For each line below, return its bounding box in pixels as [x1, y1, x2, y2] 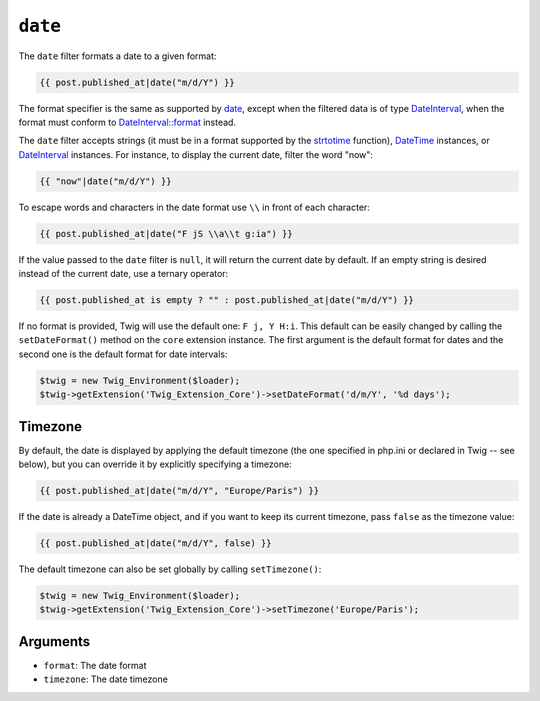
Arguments [18, 633, 91, 650]
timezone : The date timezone [43, 673, 169, 685]
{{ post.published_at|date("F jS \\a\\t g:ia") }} [39, 228, 294, 239]
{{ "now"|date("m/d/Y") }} [39, 175, 172, 187]
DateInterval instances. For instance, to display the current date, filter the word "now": [18, 148, 374, 160]
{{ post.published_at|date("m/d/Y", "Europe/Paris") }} [39, 485, 320, 497]
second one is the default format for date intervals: [18, 348, 228, 360]
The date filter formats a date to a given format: [18, 50, 217, 62]
